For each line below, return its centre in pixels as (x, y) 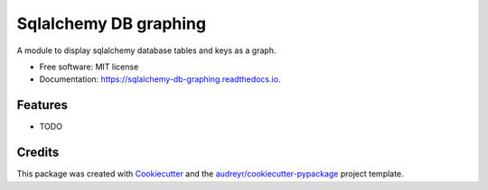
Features (42, 105)
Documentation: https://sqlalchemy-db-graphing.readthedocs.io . (160, 79)
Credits (38, 153)
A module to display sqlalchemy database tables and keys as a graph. (146, 50)
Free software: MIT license (89, 67)
